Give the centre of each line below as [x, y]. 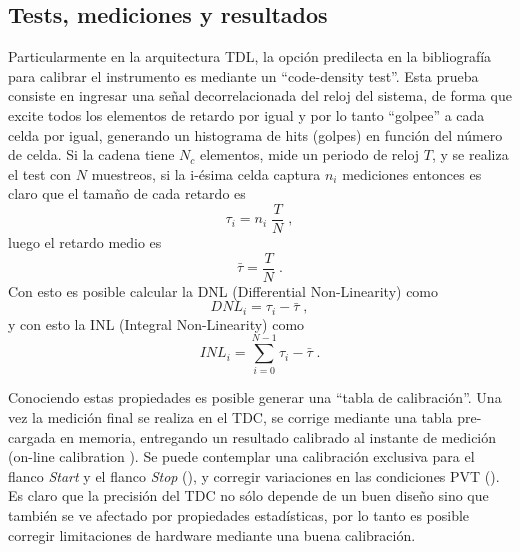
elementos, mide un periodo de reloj [310, 154]
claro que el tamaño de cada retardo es [127, 193]
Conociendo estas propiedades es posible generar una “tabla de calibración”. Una [255, 397]
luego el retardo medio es [85, 242]
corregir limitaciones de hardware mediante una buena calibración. [212, 534]
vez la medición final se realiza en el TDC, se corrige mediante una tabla [230, 417]
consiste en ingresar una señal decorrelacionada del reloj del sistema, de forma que [260, 95]
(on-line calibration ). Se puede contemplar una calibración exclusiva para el [241, 456]
